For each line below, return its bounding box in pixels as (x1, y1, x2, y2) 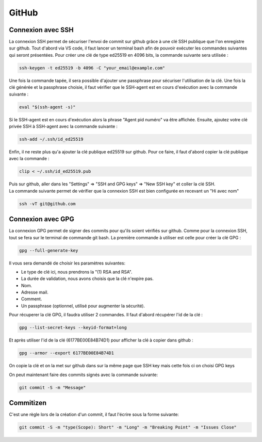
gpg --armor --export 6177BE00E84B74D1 (19, 350, 114, 356)
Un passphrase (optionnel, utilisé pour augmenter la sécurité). (21, 303, 145, 309)
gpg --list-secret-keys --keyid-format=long (19, 325, 127, 330)
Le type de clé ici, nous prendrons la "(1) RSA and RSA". (21, 269, 132, 275)
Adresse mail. (21, 289, 49, 295)
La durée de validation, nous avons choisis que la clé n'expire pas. (21, 276, 154, 281)
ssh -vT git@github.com (19, 201, 76, 206)
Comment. (21, 296, 42, 302)
